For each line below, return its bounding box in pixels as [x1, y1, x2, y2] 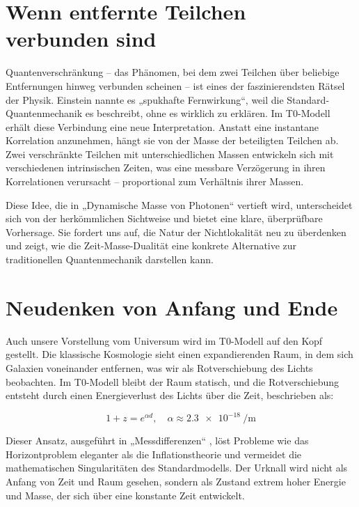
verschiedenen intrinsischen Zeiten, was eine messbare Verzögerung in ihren [6, 160, 326, 175]
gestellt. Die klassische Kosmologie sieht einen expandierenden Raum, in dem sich [6, 347, 353, 361]
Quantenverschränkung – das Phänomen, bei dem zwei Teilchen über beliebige [6, 65, 340, 79]
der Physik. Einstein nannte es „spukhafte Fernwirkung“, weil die [6, 92, 284, 107]
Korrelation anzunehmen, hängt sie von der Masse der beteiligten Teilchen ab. [6, 133, 339, 148]
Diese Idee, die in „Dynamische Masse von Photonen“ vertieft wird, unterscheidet [6, 197, 353, 212]
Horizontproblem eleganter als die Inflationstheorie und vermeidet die [6, 446, 302, 461]
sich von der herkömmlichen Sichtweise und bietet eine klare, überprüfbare [6, 211, 323, 226]
